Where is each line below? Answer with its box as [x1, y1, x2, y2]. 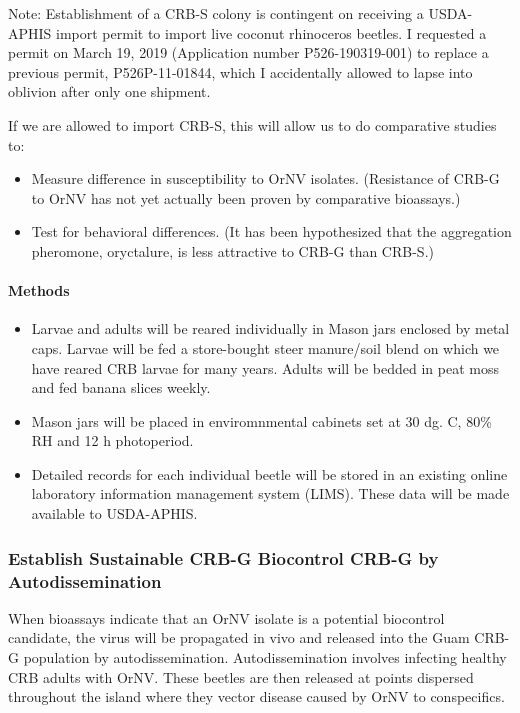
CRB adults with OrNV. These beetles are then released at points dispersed [8, 666, 474, 687]
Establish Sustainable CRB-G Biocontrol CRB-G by [8, 545, 439, 570]
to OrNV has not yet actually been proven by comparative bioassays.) [31, 187, 461, 208]
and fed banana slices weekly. [31, 377, 211, 398]
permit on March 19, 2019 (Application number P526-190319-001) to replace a [8, 42, 489, 63]
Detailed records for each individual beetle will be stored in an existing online [31, 463, 508, 484]
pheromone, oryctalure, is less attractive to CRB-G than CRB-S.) [31, 240, 434, 261]
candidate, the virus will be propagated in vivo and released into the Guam [8, 627, 470, 648]
